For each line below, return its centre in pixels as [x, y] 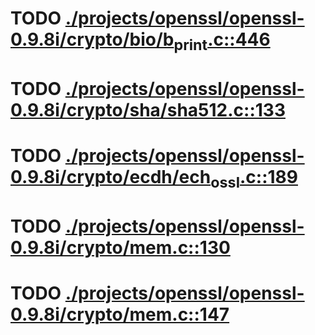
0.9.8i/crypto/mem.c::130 [120, 247]
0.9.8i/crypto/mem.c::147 [120, 314]
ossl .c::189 [254, 179]
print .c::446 [222, 41]
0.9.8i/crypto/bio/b [92, 39]
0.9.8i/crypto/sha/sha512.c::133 [148, 109]
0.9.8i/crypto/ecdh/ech [111, 177]
